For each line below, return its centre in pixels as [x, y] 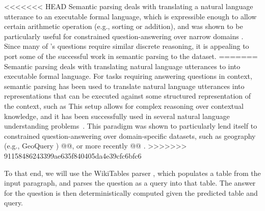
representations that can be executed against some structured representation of [128, 96]
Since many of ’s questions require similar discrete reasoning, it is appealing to [127, 46]
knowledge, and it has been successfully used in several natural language [117, 116]
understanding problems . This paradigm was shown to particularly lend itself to [131, 126]
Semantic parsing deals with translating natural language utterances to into [122, 66]
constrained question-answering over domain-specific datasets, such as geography [130, 135]
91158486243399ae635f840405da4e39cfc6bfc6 [73, 155]
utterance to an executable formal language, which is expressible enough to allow [130, 16]
